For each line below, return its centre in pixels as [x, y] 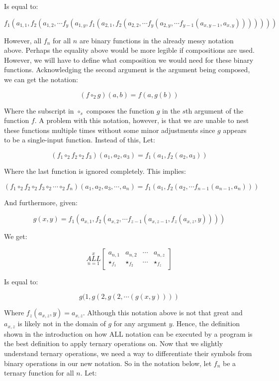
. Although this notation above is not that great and [163, 313]
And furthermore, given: [41, 202]
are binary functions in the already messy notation [156, 40]
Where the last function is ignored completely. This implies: [95, 171]
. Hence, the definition [206, 323]
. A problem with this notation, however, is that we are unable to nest [142, 120]
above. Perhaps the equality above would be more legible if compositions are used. [129, 50]
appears [235, 130]
